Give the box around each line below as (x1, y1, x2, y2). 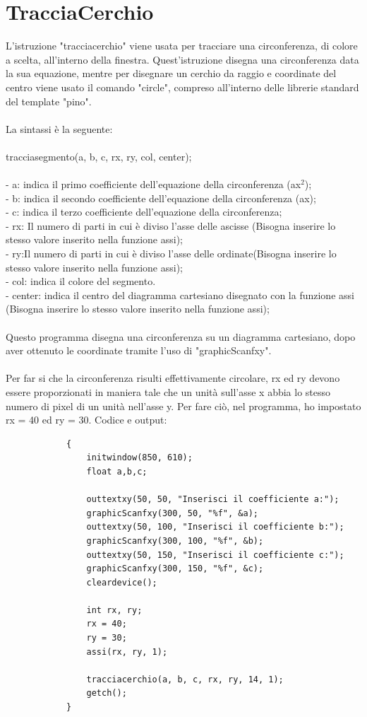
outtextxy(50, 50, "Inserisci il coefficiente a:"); (86, 494, 339, 505)
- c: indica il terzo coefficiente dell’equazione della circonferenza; (6, 204, 282, 219)
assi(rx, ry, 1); (86, 646, 168, 657)
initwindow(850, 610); (86, 453, 193, 463)
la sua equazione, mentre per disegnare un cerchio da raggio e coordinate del (6, 66, 337, 81)
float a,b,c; (86, 466, 148, 477)
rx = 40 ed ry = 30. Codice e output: (6, 412, 167, 427)
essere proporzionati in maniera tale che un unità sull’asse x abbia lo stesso (6, 384, 331, 399)
